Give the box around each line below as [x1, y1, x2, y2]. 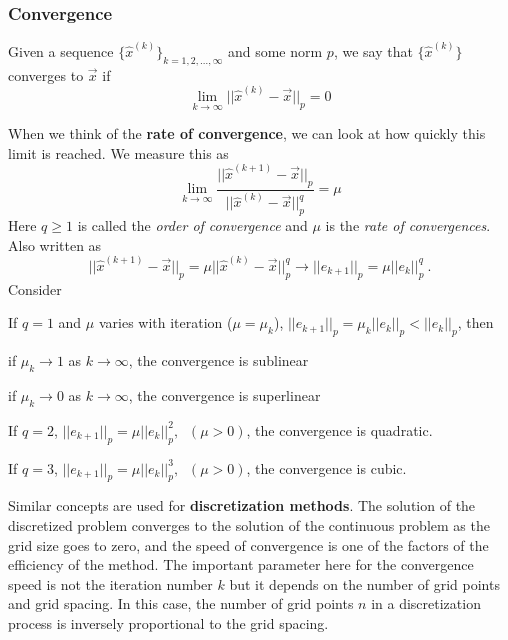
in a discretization [371, 593, 481, 614]
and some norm [227, 40, 323, 61]
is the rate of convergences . [325, 215, 491, 236]
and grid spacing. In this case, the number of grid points [8, 593, 354, 614]
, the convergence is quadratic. [246, 419, 433, 440]
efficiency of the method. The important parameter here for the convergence [8, 554, 474, 575]
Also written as [8, 234, 102, 255]
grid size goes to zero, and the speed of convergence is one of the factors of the [8, 534, 489, 555]
